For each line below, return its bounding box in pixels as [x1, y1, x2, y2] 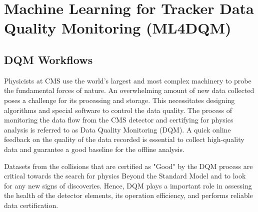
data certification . [4, 199, 58, 210]
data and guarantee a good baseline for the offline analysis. [4, 143, 184, 154]
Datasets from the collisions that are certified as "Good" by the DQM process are [4, 160, 253, 171]
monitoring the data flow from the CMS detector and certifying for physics [4, 114, 233, 125]
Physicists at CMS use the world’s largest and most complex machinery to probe [4, 75, 251, 85]
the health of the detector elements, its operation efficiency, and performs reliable [4, 190, 253, 200]
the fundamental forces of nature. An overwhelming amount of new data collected [4, 85, 254, 95]
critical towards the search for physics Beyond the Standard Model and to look [4, 170, 246, 181]
